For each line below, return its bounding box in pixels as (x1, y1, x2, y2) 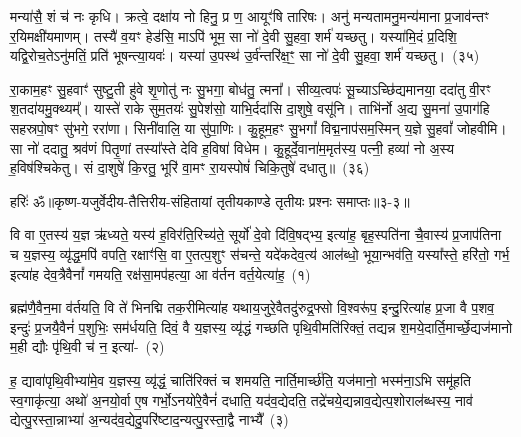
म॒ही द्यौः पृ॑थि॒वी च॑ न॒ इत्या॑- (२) (10, 336, 165, 357)
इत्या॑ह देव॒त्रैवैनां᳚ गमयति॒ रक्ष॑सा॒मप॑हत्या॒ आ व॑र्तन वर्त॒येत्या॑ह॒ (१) (10, 263, 311, 284)
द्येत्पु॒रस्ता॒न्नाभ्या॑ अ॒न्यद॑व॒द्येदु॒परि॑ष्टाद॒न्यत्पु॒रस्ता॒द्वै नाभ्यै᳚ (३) (10, 409, 289, 430)
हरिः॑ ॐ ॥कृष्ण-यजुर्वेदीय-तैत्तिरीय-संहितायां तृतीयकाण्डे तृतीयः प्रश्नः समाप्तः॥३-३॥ (10, 190, 410, 211)
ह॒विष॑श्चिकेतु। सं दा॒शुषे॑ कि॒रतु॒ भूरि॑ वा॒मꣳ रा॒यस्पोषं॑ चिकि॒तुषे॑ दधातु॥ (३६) (10, 157, 370, 178)
